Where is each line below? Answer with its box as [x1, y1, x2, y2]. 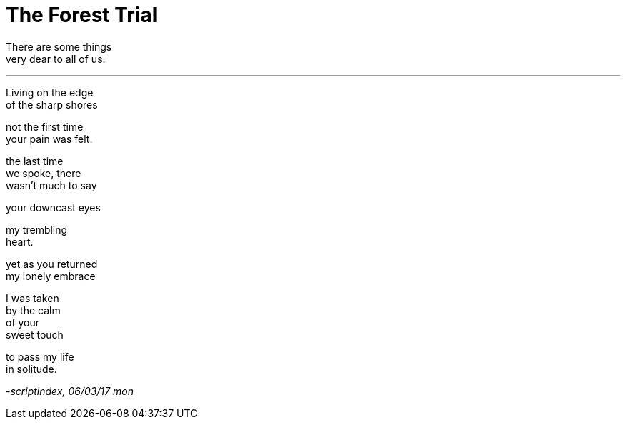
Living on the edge [6, 86, 94, 99]
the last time [6, 154, 64, 167]
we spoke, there [6, 166, 81, 179]
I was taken [6, 291, 59, 304]
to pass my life [6, 350, 74, 363]
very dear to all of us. [6, 52, 106, 65]
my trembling [6, 223, 68, 236]
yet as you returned [6, 257, 98, 270]
